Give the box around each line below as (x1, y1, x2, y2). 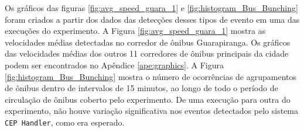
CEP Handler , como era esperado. (5, 116, 125, 128)
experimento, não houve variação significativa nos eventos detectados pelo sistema (5, 105, 298, 117)
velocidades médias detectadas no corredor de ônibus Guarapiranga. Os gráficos (5, 36, 291, 48)
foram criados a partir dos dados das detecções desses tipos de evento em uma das (5, 13, 300, 25)
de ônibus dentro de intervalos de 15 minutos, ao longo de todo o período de (5, 82, 278, 94)
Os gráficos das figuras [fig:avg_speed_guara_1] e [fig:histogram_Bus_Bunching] (5, 2, 298, 13)
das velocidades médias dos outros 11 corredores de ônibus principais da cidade (5, 47, 289, 60)
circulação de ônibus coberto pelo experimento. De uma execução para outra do (5, 93, 291, 105)
